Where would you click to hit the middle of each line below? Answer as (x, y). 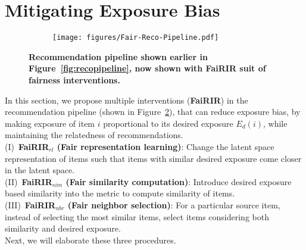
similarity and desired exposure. (63, 228)
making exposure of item (50, 123)
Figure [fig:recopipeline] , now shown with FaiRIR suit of (147, 68)
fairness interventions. (74, 79)
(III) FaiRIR (30, 204)
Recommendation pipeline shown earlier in (118, 56)
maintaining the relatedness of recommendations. (94, 135)
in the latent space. (40, 170)
